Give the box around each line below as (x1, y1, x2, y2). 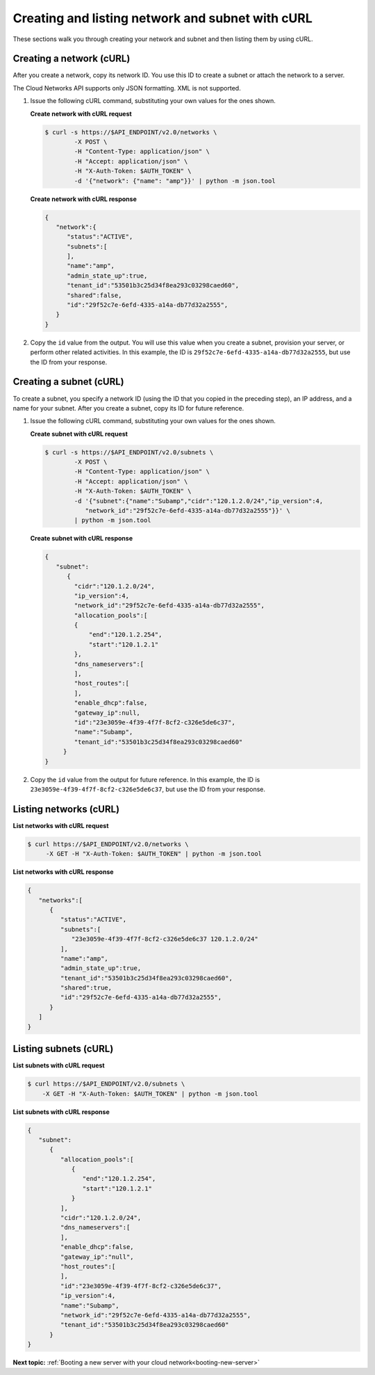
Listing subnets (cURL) (12, 1043, 114, 1055)
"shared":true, (60, 984, 112, 992)
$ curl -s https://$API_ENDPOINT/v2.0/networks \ (44, 128, 217, 136)
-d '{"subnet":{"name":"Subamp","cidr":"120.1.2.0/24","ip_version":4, (74, 497, 324, 504)
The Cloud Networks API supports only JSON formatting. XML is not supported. (12, 84, 241, 92)
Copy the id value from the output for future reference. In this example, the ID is (30, 775, 260, 784)
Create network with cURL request (30, 109, 132, 118)
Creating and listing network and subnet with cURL (12, 10, 312, 26)
